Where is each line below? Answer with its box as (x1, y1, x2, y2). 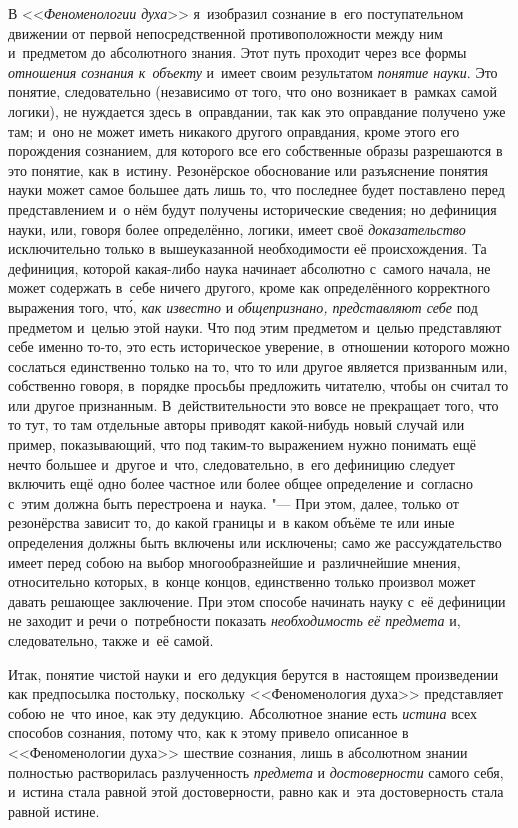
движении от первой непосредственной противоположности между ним (8, 22, 443, 43)
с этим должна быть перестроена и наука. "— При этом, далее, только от (8, 492, 459, 513)
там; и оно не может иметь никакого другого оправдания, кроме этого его (8, 120, 460, 141)
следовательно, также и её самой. (8, 630, 214, 650)
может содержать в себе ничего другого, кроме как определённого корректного (8, 277, 490, 298)
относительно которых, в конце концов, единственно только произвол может (8, 571, 476, 592)
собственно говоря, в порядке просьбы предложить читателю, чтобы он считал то (8, 375, 509, 396)
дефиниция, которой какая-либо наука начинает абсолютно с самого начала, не (8, 257, 491, 278)
